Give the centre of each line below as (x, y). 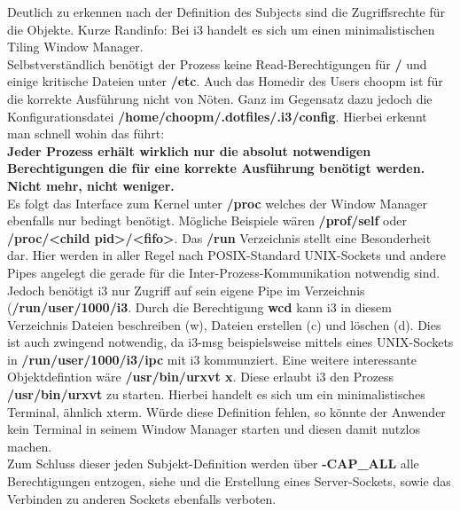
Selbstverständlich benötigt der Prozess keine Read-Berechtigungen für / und (217, 63)
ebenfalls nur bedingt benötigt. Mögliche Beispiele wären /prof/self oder (207, 220)
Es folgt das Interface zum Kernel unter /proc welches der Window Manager (217, 203)
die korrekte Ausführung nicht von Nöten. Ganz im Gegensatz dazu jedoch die (220, 98)
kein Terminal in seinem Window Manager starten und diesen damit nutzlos (214, 429)
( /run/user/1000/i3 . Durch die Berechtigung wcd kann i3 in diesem (199, 307)
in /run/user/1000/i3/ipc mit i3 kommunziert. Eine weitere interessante (212, 359)
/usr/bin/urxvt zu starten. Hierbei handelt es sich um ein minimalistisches (216, 394)
